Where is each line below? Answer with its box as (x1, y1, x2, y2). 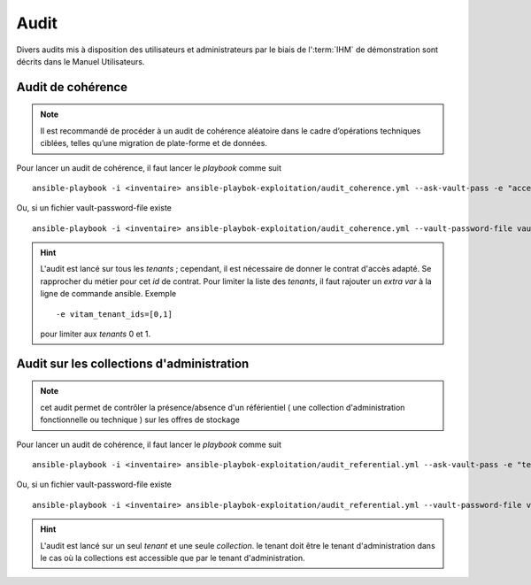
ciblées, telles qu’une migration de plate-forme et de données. (40, 138, 267, 149)
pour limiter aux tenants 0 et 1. (40, 328, 151, 340)
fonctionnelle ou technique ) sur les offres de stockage (40, 414, 241, 425)
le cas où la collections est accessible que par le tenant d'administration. (40, 552, 305, 563)
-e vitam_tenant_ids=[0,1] (56, 309, 173, 319)
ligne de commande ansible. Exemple (40, 289, 177, 299)
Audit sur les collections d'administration (16, 356, 250, 371)
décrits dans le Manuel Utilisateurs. (16, 56, 145, 66)
